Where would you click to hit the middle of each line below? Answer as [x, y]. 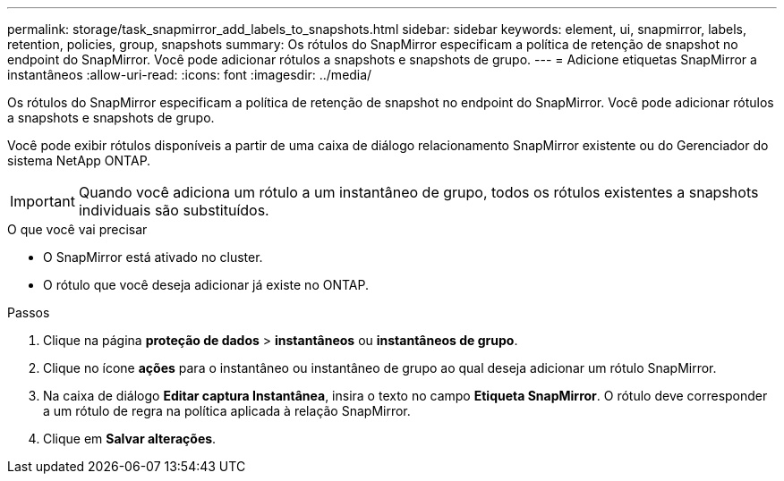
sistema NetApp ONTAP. [79, 160]
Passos [29, 312]
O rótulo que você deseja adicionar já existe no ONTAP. [206, 285]
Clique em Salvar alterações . [130, 439]
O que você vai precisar [77, 229]
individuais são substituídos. [174, 210]
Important [43, 201]
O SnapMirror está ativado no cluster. [153, 257]
